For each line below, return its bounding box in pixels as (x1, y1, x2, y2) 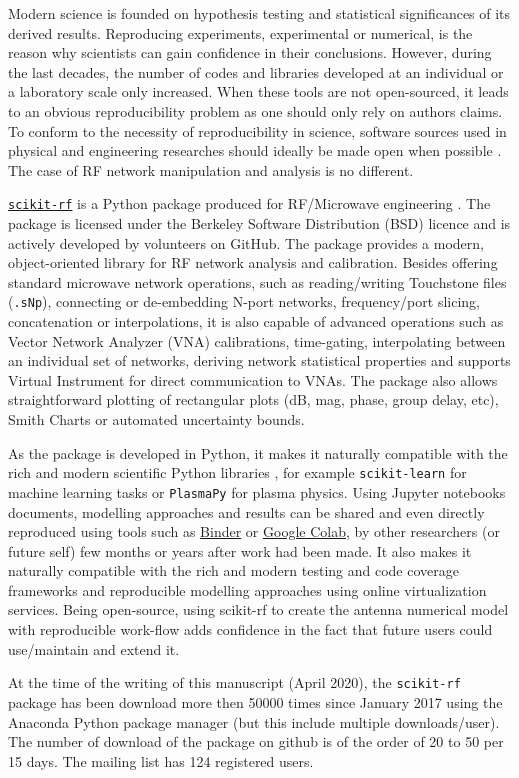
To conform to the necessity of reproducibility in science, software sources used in (8, 120, 507, 141)
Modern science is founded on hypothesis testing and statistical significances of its (8, 3, 511, 23)
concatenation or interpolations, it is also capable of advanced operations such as (8, 311, 504, 332)
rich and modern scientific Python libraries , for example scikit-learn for (8, 462, 467, 483)
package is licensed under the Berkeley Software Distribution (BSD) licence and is (8, 213, 511, 233)
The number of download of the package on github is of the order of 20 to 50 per (8, 731, 504, 752)
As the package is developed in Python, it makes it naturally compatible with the (8, 442, 508, 463)
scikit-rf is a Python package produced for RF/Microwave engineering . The (8, 193, 491, 214)
